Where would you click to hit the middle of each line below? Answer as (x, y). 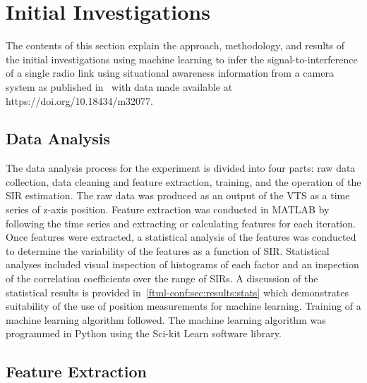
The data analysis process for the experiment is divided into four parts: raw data (181, 168)
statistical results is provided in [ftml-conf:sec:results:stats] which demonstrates (178, 292)
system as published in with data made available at (119, 86)
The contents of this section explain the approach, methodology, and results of (175, 45)
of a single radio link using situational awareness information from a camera (170, 73)
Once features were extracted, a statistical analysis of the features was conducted (181, 237)
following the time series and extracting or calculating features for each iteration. (181, 223)
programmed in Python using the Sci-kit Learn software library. (144, 333)
